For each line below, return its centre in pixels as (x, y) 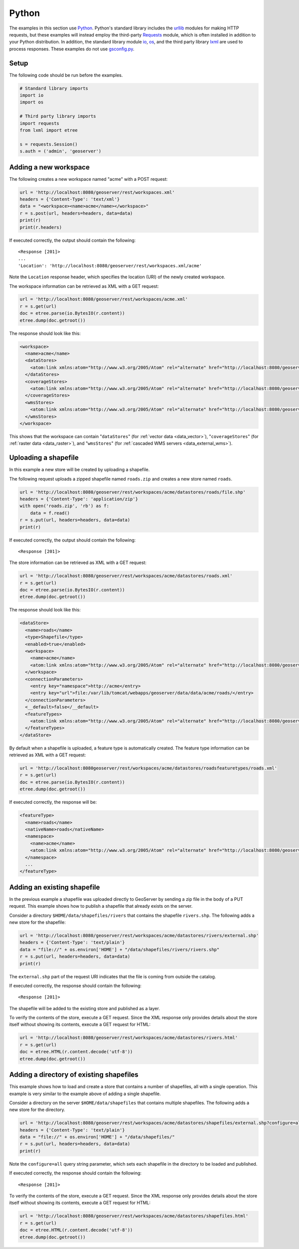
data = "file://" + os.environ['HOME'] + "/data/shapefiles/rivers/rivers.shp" (120, 949)
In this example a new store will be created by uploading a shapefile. (79, 470)
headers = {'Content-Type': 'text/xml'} (70, 199)
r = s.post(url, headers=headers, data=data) (76, 213)
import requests (40, 123)
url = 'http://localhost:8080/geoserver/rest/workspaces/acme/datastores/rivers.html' (129, 1038)
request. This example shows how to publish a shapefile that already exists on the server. (101, 906)
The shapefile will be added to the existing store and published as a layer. (85, 1008)
